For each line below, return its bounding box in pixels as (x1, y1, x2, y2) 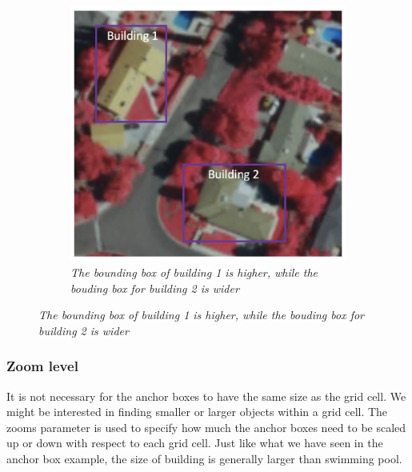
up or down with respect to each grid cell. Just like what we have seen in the (6, 434, 383, 451)
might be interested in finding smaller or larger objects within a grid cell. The (6, 403, 388, 420)
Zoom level (6, 356, 78, 376)
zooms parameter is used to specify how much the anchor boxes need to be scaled (6, 418, 406, 435)
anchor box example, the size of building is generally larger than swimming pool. (6, 450, 402, 466)
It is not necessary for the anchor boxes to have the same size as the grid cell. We (6, 387, 406, 404)
